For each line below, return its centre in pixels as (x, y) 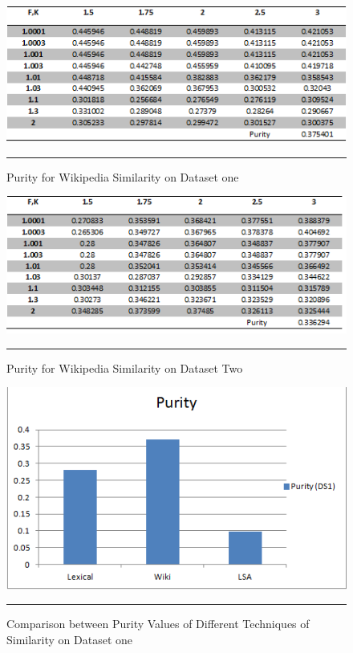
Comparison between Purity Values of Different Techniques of (158, 624)
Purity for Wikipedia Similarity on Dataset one (123, 176)
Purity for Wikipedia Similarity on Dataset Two (125, 367)
